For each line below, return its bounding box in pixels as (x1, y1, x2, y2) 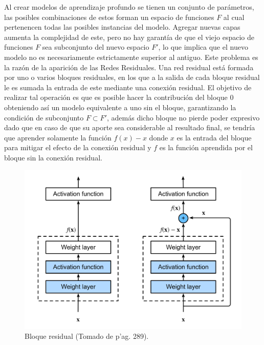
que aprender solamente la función (4, 132, 112, 143)
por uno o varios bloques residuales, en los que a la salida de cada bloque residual (4, 72, 260, 83)
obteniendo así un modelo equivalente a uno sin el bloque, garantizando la (4, 102, 236, 112)
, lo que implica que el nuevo (158, 42, 248, 52)
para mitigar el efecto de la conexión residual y (4, 142, 151, 153)
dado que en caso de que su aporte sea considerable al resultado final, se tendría (4, 122, 255, 133)
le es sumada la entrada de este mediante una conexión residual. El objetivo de (4, 82, 252, 92)
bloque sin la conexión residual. (4, 152, 102, 163)
